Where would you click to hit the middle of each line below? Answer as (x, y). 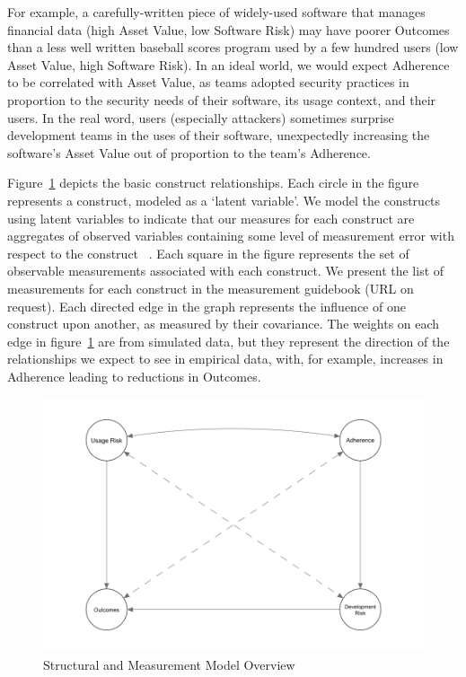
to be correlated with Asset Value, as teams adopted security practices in (208, 82)
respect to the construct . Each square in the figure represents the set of (208, 253)
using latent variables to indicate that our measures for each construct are (211, 218)
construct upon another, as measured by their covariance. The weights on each (224, 324)
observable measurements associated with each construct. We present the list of (226, 271)
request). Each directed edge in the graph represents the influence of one (207, 306)
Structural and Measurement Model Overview (169, 664)
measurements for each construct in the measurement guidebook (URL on (211, 288)
